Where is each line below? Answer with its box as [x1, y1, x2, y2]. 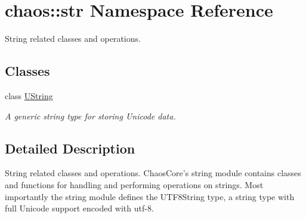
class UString [5, 89, 53, 102]
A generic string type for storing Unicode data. [5, 109, 176, 122]
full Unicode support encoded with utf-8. [5, 202, 154, 214]
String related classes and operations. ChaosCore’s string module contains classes [5, 167, 301, 179]
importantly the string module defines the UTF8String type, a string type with [5, 190, 295, 202]
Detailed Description [5, 139, 135, 157]
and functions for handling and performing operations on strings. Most [5, 178, 264, 191]
